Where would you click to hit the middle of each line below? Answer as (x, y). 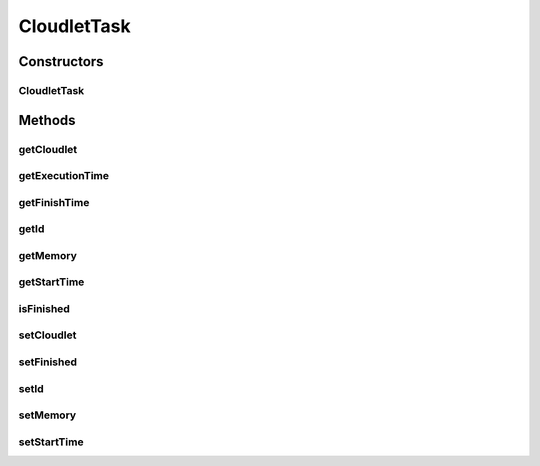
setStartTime (51, 442)
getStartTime (51, 282)
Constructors (61, 61)
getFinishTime (54, 202)
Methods (47, 120)
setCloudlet (47, 335)
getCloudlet (48, 149)
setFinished (47, 362)
